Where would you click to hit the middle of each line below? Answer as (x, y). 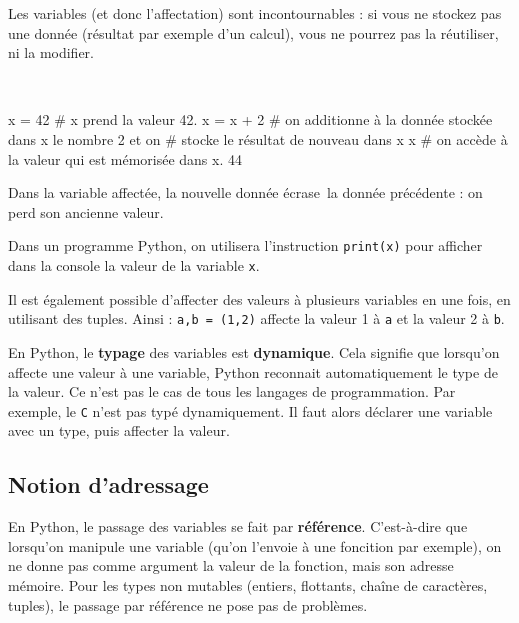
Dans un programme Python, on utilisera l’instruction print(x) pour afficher (245, 245)
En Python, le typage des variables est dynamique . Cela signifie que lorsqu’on (254, 351)
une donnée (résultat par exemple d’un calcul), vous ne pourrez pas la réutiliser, (253, 32)
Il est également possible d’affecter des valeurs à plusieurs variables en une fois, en (259, 298)
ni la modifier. (51, 52)
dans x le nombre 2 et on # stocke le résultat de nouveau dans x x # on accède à (258, 138)
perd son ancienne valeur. (86, 211)
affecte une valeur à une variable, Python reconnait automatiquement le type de (253, 371)
